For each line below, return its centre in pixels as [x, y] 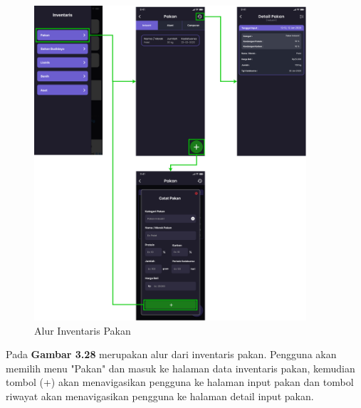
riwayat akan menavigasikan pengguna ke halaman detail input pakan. [160, 396]
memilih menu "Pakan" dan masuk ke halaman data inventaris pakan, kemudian [180, 368]
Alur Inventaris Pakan [83, 330]
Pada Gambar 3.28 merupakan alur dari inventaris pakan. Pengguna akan [171, 354]
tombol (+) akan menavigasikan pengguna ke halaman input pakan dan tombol [180, 382]
